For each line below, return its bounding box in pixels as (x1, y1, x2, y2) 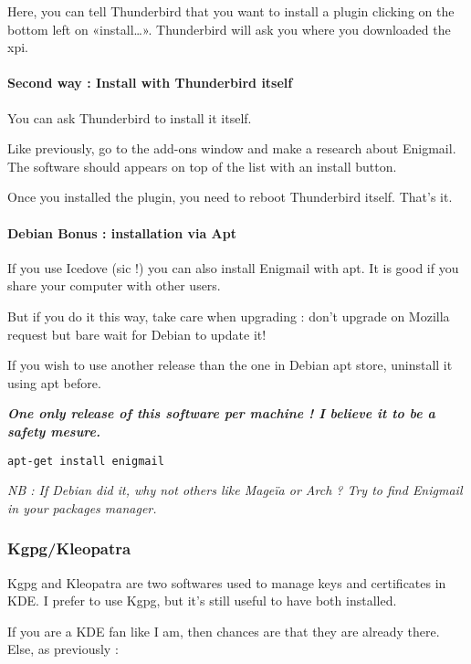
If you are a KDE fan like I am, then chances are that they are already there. (7, 621, 440, 640)
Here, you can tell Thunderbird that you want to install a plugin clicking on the (7, 2, 455, 20)
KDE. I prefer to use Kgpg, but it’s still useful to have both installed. (7, 591, 397, 610)
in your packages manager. (7, 498, 157, 517)
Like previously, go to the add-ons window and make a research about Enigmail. (7, 139, 456, 158)
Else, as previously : (7, 639, 119, 659)
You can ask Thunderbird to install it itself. (7, 108, 252, 127)
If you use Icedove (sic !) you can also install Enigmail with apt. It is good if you (7, 258, 459, 277)
